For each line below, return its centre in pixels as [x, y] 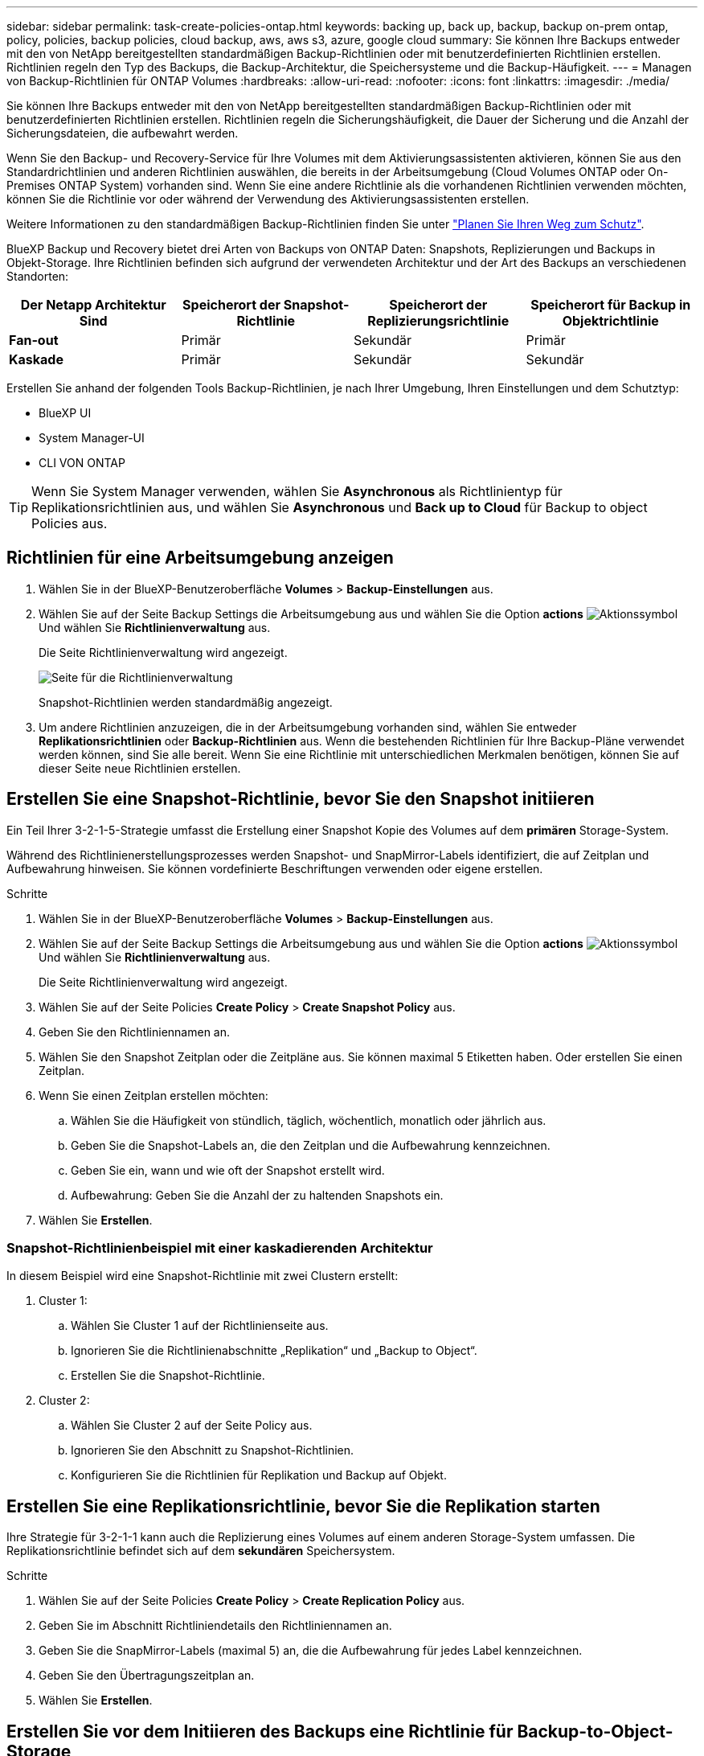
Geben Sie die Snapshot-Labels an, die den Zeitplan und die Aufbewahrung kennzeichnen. [311, 1145]
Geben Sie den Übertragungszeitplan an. [147, 1676]
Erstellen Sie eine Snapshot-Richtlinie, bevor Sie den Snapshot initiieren [301, 799]
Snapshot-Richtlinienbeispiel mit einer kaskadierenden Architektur [220, 1248]
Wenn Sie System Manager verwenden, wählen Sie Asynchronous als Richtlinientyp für [297, 491]
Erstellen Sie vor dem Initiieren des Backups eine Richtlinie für [260, 1731]
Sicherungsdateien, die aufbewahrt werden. [123, 133]
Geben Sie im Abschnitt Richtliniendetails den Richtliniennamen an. [215, 1626]
